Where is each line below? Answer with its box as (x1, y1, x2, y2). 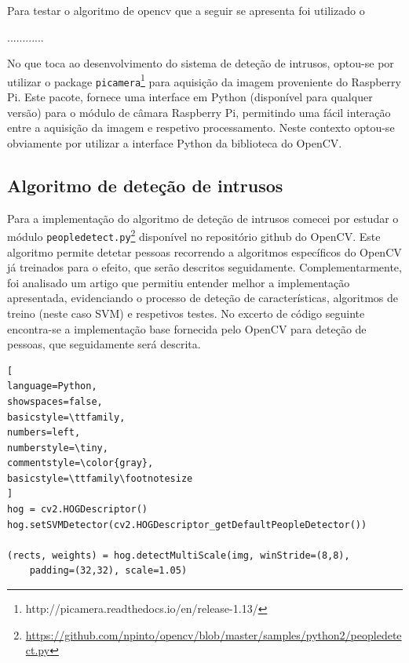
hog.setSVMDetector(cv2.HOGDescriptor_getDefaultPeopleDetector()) (7, 519, 367, 530)
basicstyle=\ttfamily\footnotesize (7, 472, 193, 484)
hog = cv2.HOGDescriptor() (7, 504, 148, 515)
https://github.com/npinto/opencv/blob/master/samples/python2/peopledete (25, 626, 402, 643)
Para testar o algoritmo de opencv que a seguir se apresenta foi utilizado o (7, 2, 365, 18)
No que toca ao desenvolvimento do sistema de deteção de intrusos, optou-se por (7, 55, 394, 71)
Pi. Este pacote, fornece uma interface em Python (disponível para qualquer (7, 89, 373, 105)
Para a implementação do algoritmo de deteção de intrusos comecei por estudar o (7, 209, 399, 226)
